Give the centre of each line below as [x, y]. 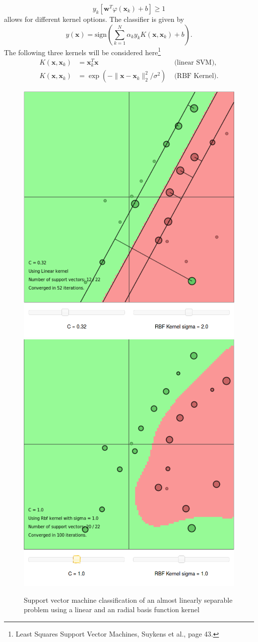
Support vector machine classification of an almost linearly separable [128, 600]
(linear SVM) [194, 62]
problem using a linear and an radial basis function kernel [112, 609]
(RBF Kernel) [195, 76]
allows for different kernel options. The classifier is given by [94, 19]
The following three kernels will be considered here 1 [83, 51]
